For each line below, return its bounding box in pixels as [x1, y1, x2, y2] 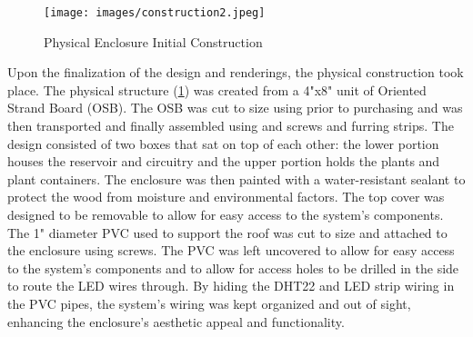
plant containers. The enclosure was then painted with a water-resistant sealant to [7, 169, 466, 188]
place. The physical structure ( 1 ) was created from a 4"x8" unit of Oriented [7, 80, 427, 99]
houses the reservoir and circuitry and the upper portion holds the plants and [7, 152, 440, 171]
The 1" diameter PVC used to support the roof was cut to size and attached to [7, 223, 448, 242]
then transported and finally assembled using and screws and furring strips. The [7, 116, 454, 135]
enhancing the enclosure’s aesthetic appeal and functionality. [7, 312, 345, 331]
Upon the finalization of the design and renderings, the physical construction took [7, 63, 464, 82]
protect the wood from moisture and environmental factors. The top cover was [7, 187, 445, 206]
